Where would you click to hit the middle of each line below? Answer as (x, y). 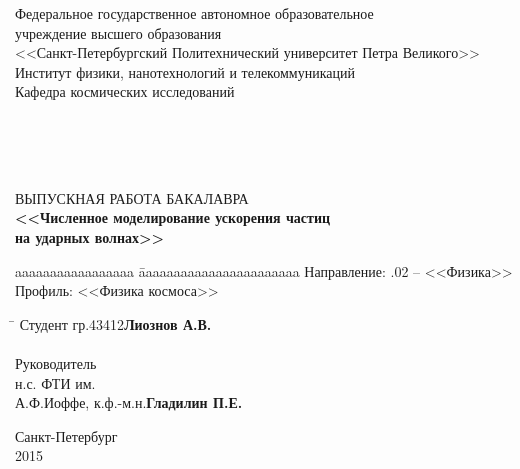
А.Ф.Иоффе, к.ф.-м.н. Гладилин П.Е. (129, 402)
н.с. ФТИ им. (55, 382)
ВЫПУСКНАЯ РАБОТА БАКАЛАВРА (132, 197)
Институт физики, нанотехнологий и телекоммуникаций (185, 71)
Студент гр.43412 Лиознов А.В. (115, 323)
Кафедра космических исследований (125, 91)
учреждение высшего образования (118, 32)
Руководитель (56, 362)
